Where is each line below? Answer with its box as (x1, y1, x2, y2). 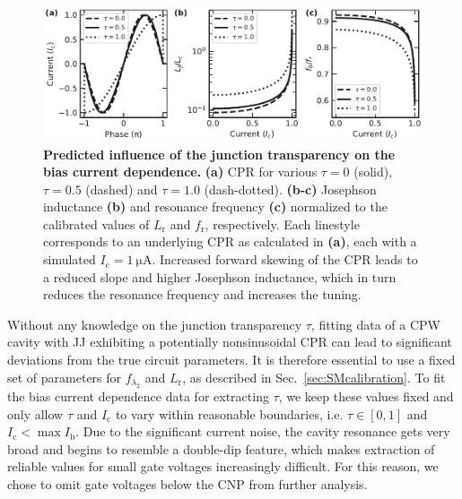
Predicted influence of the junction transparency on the (43, 144, 396, 163)
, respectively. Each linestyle (205, 214, 360, 233)
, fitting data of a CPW (310, 314, 440, 333)
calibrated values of (43, 214, 150, 233)
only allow (7, 404, 64, 423)
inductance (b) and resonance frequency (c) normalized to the (43, 197, 388, 216)
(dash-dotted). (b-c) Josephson (204, 179, 377, 198)
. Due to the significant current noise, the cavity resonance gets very (75, 422, 450, 441)
